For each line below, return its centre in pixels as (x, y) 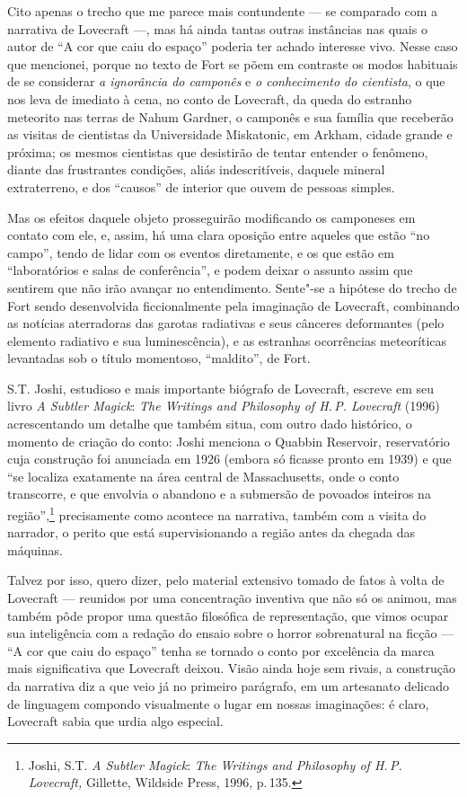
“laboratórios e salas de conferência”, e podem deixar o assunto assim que (210, 270)
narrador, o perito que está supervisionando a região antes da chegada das (211, 532)
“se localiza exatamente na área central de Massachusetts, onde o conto (203, 476)
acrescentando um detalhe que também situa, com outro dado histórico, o (210, 424)
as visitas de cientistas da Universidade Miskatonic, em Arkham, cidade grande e (230, 134)
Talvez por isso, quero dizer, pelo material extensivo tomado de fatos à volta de (226, 580)
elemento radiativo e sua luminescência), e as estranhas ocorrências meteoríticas (227, 340)
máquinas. (35, 549)
